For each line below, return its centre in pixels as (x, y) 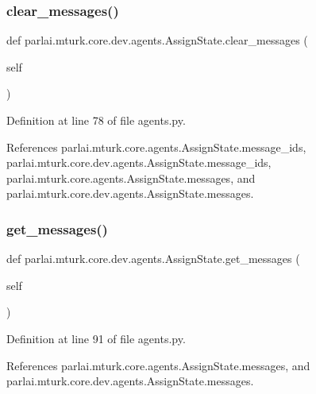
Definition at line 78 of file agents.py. (96, 120)
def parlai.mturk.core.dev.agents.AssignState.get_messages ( (153, 259)
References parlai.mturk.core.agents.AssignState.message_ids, (156, 147)
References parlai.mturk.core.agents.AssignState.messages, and (158, 365)
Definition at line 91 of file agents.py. (96, 338)
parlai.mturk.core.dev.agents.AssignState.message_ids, (139, 162)
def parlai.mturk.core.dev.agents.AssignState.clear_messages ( (157, 40)
